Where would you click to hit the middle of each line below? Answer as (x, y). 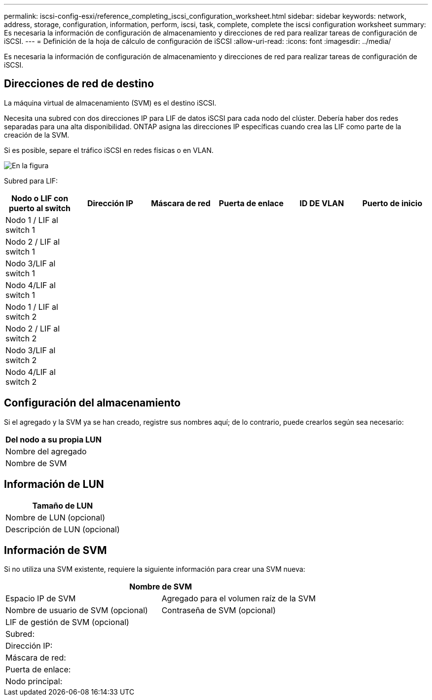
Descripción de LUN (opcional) (63, 529)
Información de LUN (54, 484)
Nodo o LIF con (40, 198)
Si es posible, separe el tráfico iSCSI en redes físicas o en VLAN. (109, 150)
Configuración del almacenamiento (92, 403)
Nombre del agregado (46, 451)
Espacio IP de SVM (41, 599)
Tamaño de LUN (63, 505)
